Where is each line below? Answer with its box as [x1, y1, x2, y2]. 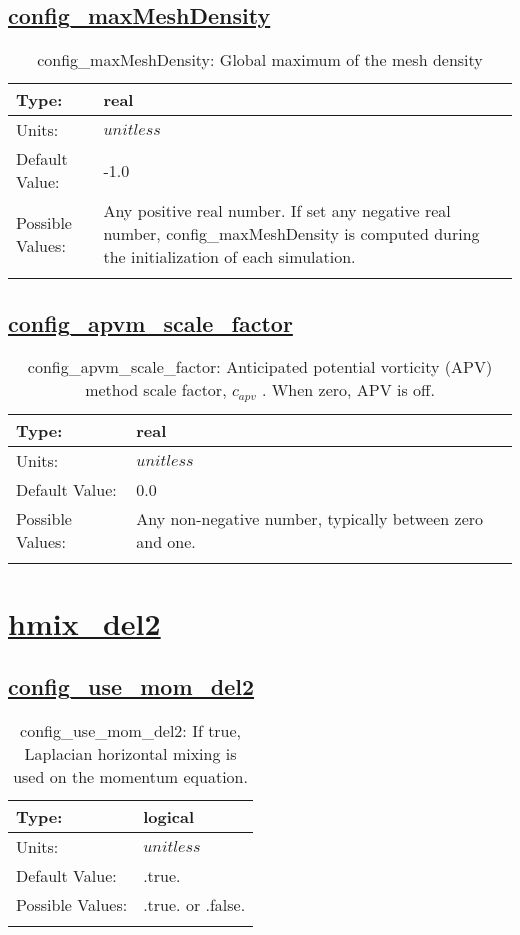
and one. [136, 530, 196, 554]
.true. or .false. [143, 892, 246, 916]
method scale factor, [85, 378, 227, 402]
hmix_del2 [8, 602, 161, 643]
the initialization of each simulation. [103, 245, 356, 269]
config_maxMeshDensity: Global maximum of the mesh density [37, 48, 483, 72]
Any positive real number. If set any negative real [103, 199, 451, 223]
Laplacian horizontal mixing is [24, 741, 237, 765]
